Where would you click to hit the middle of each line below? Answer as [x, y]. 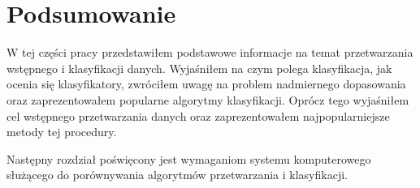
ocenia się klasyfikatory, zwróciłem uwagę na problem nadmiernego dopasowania [206, 84]
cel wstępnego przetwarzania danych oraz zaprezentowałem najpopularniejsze [198, 115]
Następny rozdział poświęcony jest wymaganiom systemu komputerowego [189, 158]
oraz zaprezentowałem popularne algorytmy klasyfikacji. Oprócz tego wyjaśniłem [208, 99]
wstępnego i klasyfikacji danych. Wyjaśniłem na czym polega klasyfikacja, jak [199, 68]
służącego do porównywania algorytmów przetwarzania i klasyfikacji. [177, 175]
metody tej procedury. [62, 132]
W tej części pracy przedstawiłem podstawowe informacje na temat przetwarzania [210, 52]
